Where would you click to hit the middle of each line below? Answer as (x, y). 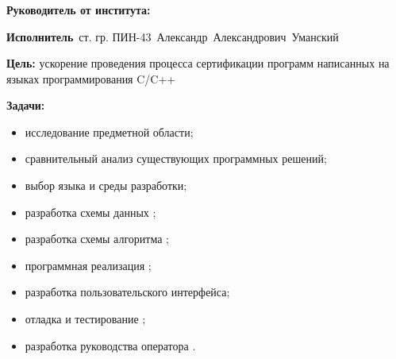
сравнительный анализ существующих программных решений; (176, 158)
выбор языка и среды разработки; (106, 185)
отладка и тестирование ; (85, 319)
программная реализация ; (88, 265)
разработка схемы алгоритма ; (97, 239)
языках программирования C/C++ (91, 78)
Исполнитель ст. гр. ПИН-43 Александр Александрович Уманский (173, 36)
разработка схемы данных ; (90, 212)
